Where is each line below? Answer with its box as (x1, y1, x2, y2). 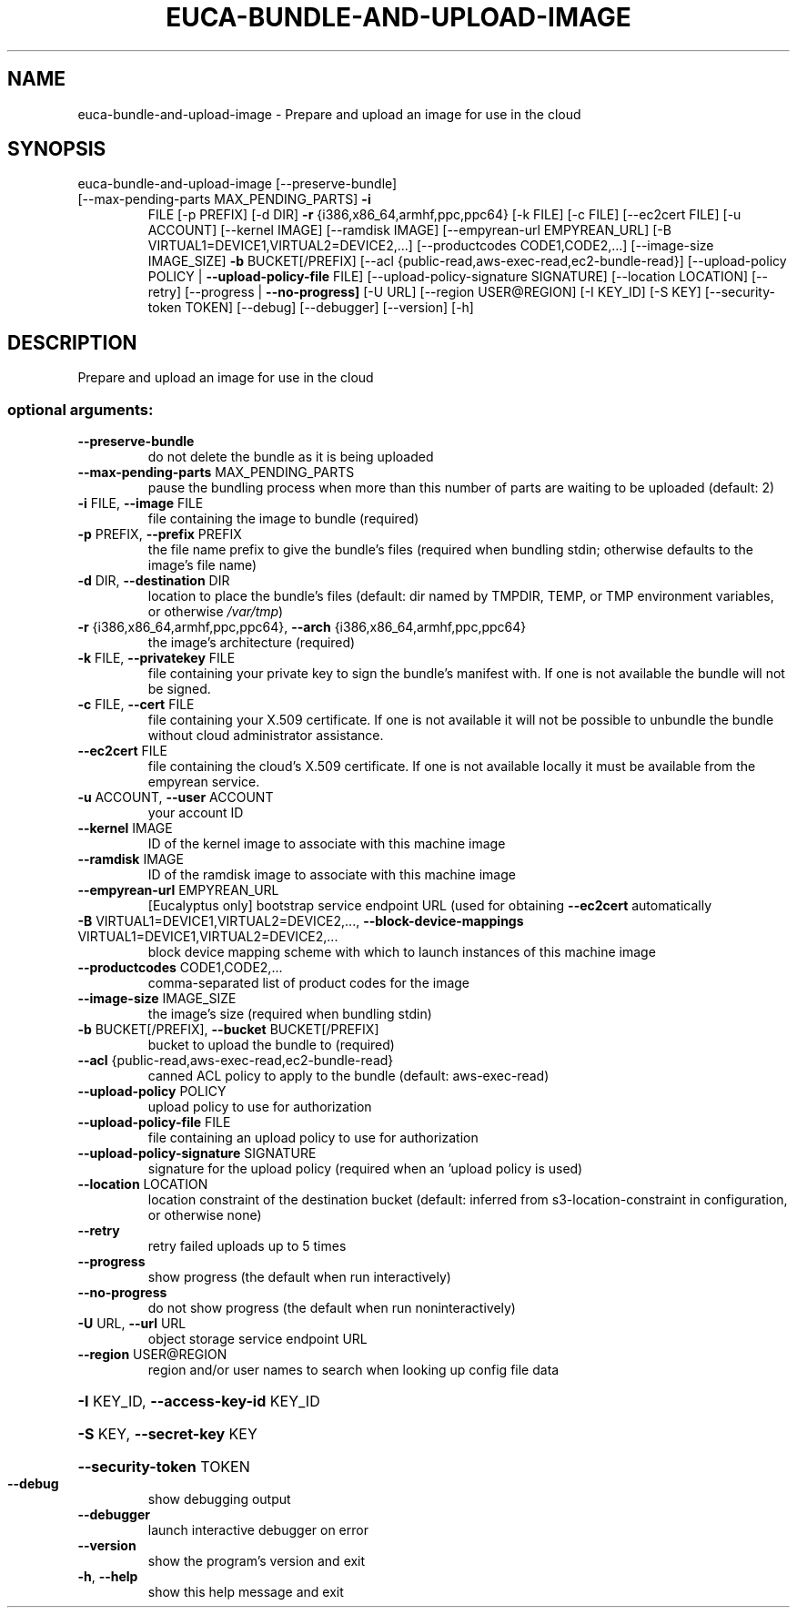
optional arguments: (7, 400, 154, 419)
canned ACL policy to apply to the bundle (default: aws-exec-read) (147, 1068, 550, 1084)
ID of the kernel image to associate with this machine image (147, 836, 506, 852)
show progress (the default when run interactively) (147, 1269, 451, 1285)
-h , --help (77, 1569, 138, 1585)
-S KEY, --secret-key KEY (77, 1425, 257, 1444)
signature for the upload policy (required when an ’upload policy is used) (147, 1161, 583, 1177)
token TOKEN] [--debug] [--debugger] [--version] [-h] (147, 300, 474, 316)
